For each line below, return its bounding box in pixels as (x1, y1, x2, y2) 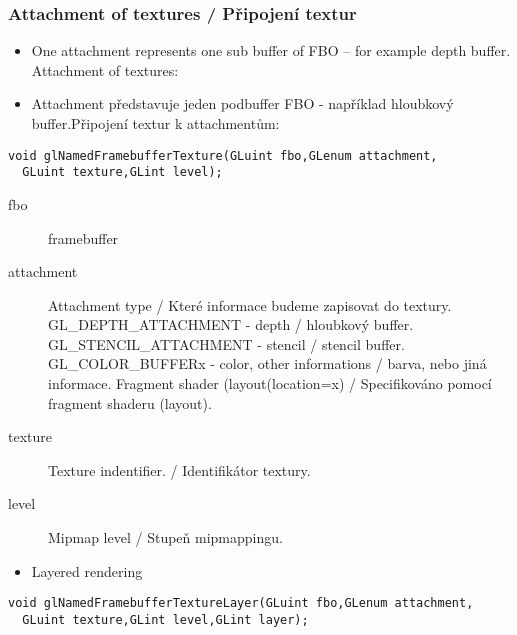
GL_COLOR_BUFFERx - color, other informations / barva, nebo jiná (48, 353, 487, 374)
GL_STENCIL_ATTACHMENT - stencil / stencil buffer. (48, 333, 405, 354)
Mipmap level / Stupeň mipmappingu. (48, 527, 283, 548)
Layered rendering (31, 560, 143, 581)
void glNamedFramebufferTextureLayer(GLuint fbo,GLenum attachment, (8, 596, 474, 611)
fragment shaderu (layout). (48, 392, 212, 413)
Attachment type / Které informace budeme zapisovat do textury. (48, 294, 452, 315)
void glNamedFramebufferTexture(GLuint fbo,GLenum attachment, (8, 148, 438, 163)
